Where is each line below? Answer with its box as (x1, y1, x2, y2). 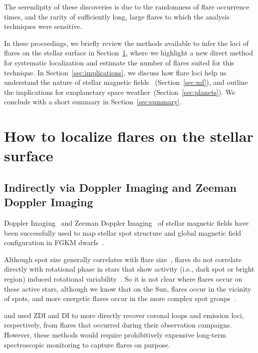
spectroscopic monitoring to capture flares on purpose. (4, 339, 170, 350)
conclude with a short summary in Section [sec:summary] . (4, 96, 182, 107)
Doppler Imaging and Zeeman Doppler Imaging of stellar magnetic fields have (4, 218, 249, 228)
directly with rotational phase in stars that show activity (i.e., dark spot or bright (4, 264, 255, 274)
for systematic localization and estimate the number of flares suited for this (4, 57, 235, 67)
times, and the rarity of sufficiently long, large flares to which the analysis (4, 11, 230, 21)
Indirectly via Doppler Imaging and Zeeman (4, 179, 237, 195)
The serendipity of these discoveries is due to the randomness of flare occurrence (4, 1, 250, 11)
